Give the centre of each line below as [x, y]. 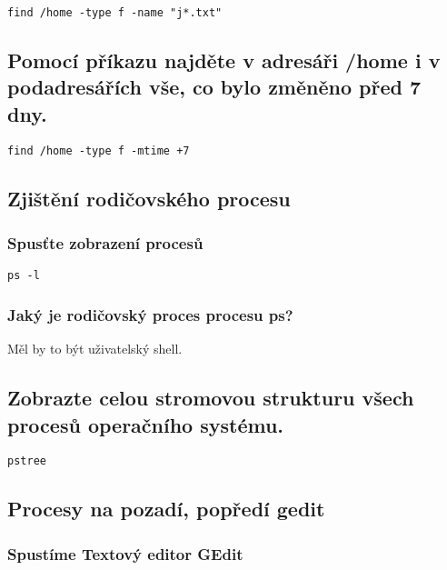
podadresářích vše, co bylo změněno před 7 [214, 87]
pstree [27, 461]
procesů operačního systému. [146, 424]
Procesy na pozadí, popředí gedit [166, 509]
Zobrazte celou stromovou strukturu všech [211, 398]
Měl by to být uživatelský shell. [95, 349]
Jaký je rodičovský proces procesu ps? [150, 314]
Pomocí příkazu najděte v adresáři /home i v [224, 60]
